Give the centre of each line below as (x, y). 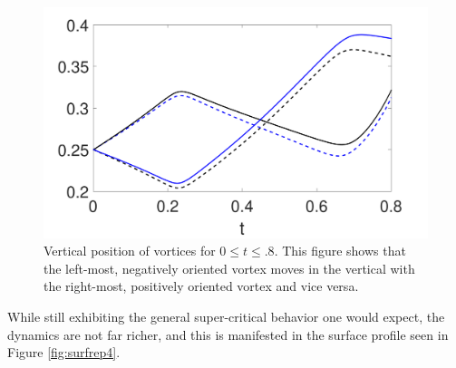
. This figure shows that (340, 251)
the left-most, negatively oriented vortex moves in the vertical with (229, 268)
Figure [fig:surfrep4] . (64, 352)
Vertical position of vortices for (130, 251)
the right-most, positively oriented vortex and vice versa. (201, 286)
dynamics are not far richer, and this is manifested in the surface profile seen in (228, 334)
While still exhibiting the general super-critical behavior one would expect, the (226, 317)
